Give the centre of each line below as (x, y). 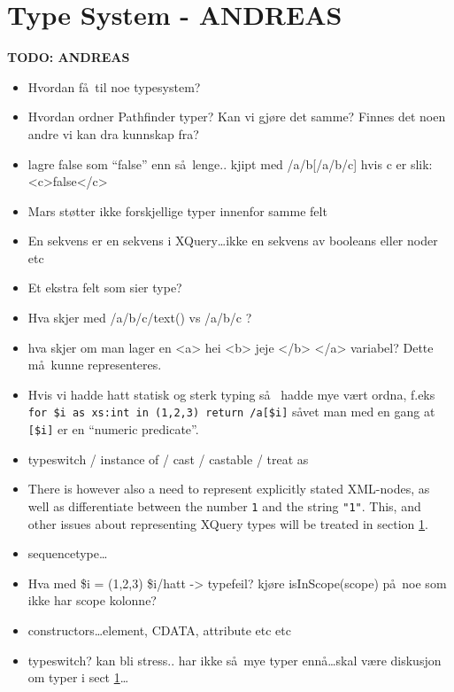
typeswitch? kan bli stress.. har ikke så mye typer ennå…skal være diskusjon (235, 660)
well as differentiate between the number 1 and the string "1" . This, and (224, 505)
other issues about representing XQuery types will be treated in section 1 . (228, 523)
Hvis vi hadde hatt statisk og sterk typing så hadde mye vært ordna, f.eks (231, 394)
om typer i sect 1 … (78, 677)
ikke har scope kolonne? (92, 600)
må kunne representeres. (95, 365)
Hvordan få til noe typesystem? (114, 86)
